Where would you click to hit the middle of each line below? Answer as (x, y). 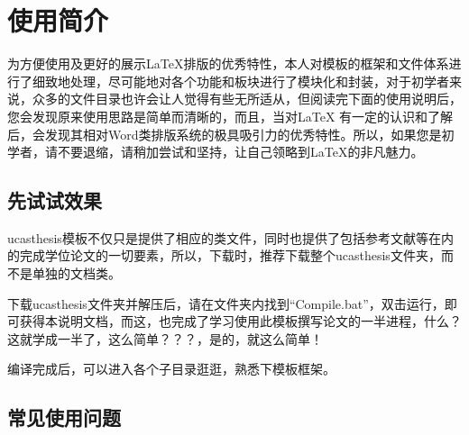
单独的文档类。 (76, 273)
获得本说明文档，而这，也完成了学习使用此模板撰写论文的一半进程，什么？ (240, 321)
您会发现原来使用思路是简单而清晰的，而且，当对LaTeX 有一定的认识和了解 (230, 116)
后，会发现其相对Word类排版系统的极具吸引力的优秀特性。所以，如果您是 (225, 134)
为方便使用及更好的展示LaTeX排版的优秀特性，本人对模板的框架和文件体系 (228, 63)
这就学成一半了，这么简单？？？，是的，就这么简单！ (165, 338)
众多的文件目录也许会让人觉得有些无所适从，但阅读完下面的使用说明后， (247, 99)
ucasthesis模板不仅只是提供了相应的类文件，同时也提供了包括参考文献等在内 (230, 237)
